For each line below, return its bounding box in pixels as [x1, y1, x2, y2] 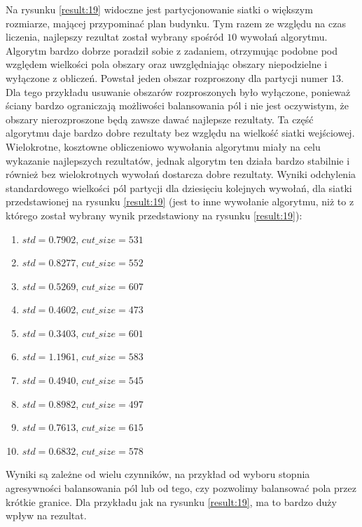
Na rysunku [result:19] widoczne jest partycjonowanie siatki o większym [6, 2, 313, 16]
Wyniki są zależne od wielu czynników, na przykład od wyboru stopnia [6, 467, 310, 481]
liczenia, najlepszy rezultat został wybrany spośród [6, 29, 224, 44]
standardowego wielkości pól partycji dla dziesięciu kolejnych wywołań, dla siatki [6, 180, 352, 195]
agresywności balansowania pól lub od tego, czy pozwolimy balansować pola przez [6, 481, 356, 495]
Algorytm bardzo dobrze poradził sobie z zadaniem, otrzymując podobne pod [6, 43, 338, 57]
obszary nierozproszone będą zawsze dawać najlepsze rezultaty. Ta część [6, 111, 314, 126]
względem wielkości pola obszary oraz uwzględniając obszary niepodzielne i [6, 57, 328, 71]
